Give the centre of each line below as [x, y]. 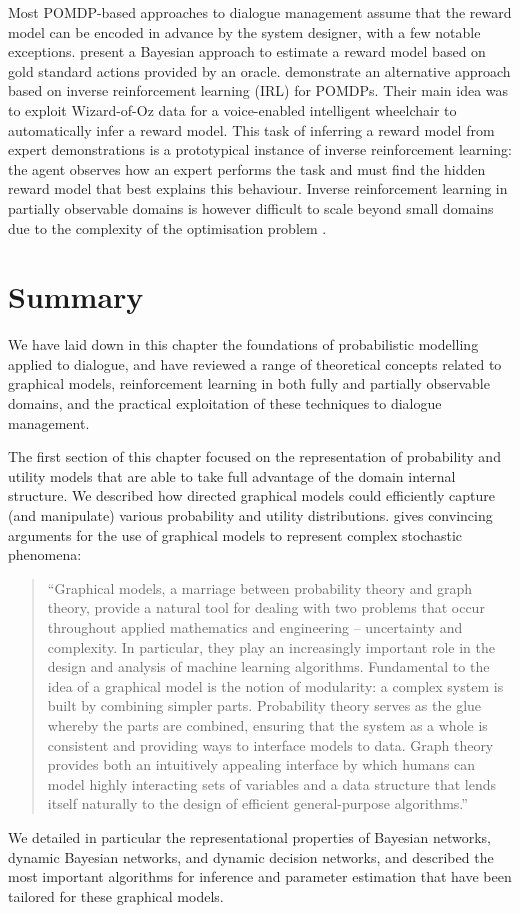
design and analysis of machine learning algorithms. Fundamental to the [268, 666]
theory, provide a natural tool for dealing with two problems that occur [266, 607]
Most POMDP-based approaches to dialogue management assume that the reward [260, 12]
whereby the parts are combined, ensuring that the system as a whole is [267, 724]
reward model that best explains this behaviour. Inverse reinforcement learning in [258, 188]
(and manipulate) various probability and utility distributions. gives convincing [250, 515]
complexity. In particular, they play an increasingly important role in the [271, 646]
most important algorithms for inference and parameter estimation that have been [260, 876]
